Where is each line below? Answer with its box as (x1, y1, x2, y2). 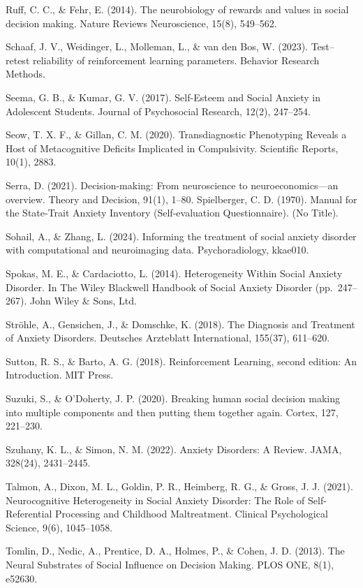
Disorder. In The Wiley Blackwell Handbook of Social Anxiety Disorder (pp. (6, 279, 333, 294)
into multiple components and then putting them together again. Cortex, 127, (6, 404, 339, 419)
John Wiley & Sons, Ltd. (29, 293, 137, 308)
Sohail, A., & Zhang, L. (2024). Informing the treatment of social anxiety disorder (6, 228, 357, 243)
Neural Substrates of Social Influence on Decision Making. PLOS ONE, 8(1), (6, 557, 334, 571)
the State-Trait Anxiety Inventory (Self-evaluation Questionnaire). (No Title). (6, 205, 339, 220)
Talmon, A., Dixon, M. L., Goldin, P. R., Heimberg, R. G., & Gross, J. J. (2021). (6, 479, 353, 494)
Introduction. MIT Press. (6, 367, 114, 382)
